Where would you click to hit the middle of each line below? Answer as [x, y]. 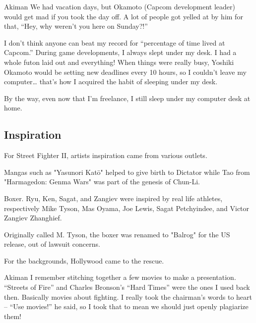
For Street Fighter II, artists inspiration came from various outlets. [106, 155]
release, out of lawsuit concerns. [52, 244]
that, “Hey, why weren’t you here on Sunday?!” [76, 26]
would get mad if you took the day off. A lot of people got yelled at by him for [124, 16]
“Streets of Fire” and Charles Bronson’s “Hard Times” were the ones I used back [127, 287]
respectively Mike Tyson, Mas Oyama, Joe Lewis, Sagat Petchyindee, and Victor [127, 208]
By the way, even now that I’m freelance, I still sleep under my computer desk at [127, 98]
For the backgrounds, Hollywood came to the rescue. [84, 260]
